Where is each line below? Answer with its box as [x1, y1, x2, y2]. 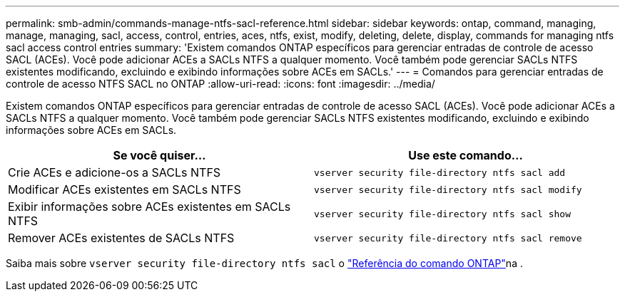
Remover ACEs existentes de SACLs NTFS [8, 231, 235, 245]
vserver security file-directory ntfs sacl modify [314, 184, 582, 195]
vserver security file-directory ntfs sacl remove [314, 232, 582, 244]
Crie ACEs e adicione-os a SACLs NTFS [8, 165, 221, 179]
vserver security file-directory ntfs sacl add [314, 167, 566, 178]
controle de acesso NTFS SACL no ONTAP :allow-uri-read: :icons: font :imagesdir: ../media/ [6, 78, 435, 90]
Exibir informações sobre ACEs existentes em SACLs [8, 199, 291, 214]
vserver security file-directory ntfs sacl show [314, 208, 571, 219]
